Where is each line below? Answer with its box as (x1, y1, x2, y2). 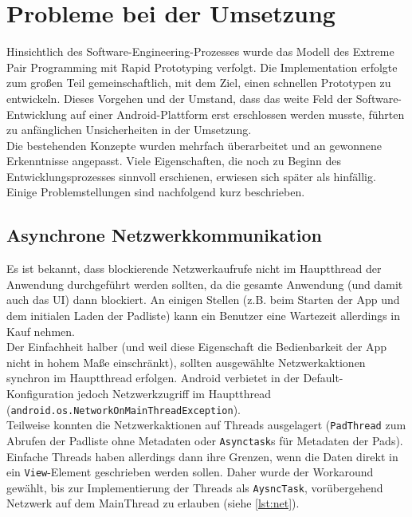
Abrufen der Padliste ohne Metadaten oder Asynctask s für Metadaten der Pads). (6, 432, 403, 448)
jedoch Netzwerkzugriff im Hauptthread (77, 385, 271, 402)
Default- (303, 369, 343, 386)
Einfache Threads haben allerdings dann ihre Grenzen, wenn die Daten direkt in (6, 448, 398, 464)
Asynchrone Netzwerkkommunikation (6, 223, 322, 247)
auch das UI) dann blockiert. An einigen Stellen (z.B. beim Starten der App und (6, 291, 400, 308)
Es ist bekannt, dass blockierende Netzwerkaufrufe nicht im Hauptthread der (6, 260, 382, 277)
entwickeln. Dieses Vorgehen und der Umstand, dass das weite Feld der (6, 89, 353, 106)
